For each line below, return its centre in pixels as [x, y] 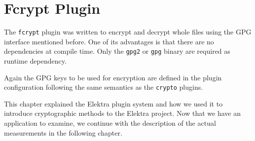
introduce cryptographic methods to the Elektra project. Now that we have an [122, 113]
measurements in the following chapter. [63, 132]
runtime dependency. [35, 61]
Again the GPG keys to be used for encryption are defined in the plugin [113, 77]
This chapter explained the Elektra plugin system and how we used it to [113, 103]
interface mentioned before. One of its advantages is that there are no [109, 41]
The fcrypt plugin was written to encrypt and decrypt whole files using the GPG [128, 32]
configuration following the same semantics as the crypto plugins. [104, 87]
